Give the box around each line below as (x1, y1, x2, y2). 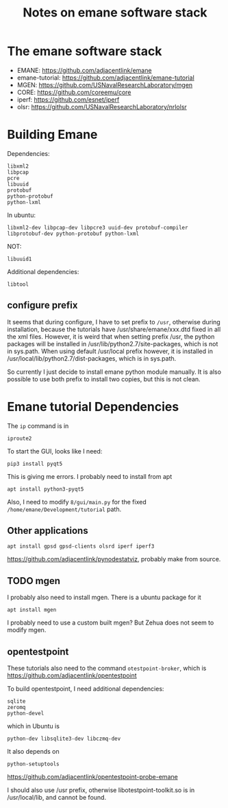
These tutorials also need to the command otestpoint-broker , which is (7, 664, 207, 673)
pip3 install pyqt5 (7, 460, 63, 467)
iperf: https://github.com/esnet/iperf (16, 95, 120, 104)
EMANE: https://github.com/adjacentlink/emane (16, 66, 152, 74)
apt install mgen (7, 607, 57, 614)
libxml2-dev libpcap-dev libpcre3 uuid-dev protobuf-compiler (7, 224, 188, 231)
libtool (7, 280, 29, 288)
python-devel (7, 710, 45, 717)
